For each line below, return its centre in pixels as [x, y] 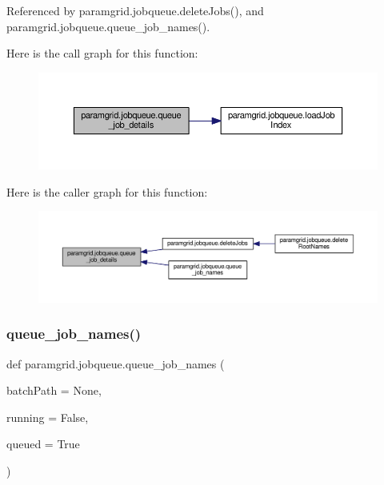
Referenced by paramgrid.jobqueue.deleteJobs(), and [135, 10]
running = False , [48, 417]
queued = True [43, 444]
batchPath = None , [54, 390]
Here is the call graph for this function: [102, 53]
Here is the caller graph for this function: [107, 191]
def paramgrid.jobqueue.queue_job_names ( [116, 363]
